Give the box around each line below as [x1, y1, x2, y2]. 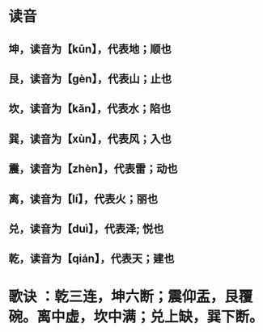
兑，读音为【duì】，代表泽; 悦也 [8, 221, 164, 235]
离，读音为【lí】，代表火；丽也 [8, 191, 158, 206]
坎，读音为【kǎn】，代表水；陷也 [8, 102, 172, 116]
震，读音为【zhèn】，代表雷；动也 [8, 162, 178, 176]
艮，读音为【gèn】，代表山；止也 [8, 72, 172, 86]
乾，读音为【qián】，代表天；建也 [8, 252, 175, 266]
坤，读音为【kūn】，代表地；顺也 [8, 42, 172, 56]
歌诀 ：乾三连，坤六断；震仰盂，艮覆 [8, 288, 253, 305]
